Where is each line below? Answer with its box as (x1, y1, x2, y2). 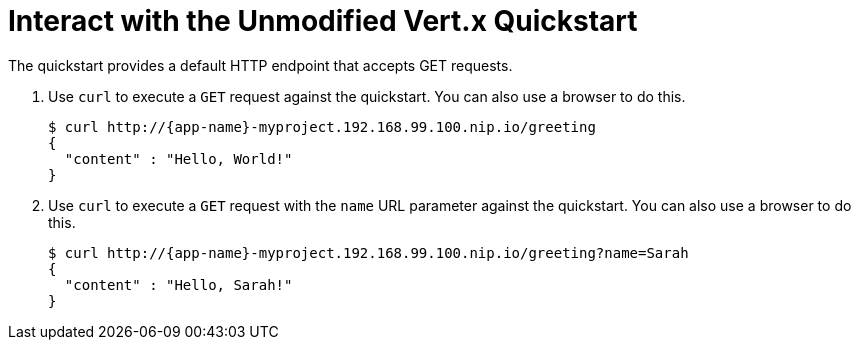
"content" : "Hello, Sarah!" (64, 276, 293, 293)
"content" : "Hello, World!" (64, 150, 293, 167)
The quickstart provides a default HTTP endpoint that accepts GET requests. (8, 56, 513, 74)
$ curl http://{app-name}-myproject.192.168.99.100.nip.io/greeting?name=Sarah (48, 244, 689, 261)
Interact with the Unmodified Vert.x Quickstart (8, 4, 638, 38)
